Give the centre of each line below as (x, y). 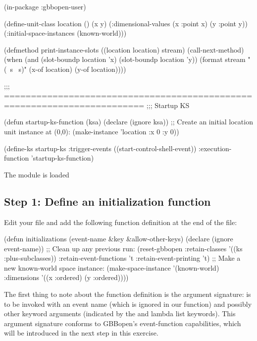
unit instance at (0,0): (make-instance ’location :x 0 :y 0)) (92, 131)
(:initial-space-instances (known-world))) (65, 33)
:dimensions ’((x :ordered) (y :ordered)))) (66, 277)
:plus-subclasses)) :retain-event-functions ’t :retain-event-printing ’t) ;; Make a (122, 258)
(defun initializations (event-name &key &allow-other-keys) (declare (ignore (119, 239)
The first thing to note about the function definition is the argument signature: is (128, 294)
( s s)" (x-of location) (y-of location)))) (65, 69)
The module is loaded (37, 174)
